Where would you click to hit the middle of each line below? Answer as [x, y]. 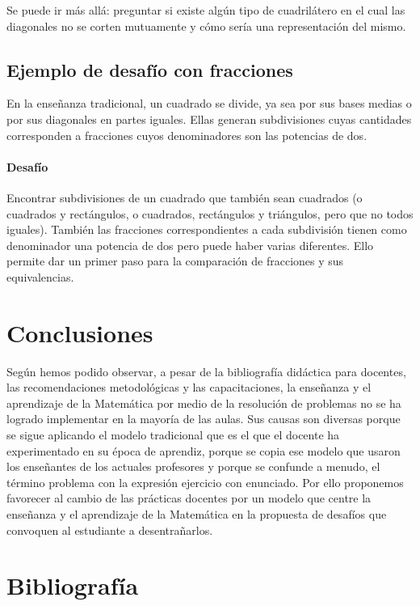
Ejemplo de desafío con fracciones [150, 69]
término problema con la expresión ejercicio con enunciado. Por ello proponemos [205, 482]
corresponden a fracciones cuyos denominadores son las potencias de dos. [187, 135]
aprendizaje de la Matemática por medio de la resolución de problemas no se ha [204, 403]
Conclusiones [80, 332]
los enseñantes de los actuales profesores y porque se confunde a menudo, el [193, 466]
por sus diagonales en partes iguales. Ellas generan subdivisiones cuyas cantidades [209, 119]
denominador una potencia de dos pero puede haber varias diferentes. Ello [190, 245]
